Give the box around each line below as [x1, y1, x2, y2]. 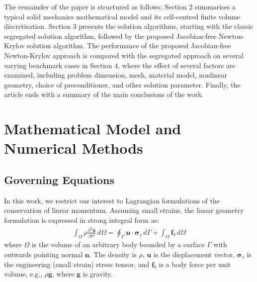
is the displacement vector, [153, 249, 235, 259]
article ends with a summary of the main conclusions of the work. [4, 89, 204, 99]
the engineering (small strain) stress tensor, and [4, 259, 150, 269]
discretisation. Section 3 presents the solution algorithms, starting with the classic [4, 21, 254, 31]
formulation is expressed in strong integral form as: [4, 214, 160, 225]
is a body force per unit [159, 259, 231, 269]
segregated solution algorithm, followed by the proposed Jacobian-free [4, 30, 217, 41]
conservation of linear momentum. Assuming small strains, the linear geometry [4, 205, 244, 215]
